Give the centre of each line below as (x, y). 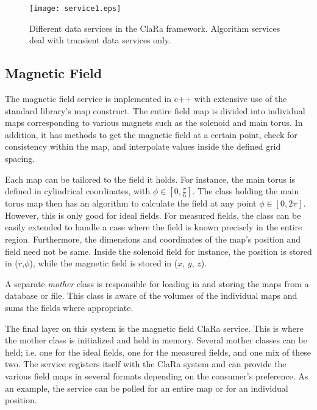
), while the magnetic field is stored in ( (104, 263)
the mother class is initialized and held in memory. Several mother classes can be (156, 340)
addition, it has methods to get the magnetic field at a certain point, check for (151, 134)
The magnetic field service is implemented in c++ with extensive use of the (146, 99)
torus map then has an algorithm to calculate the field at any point (131, 203)
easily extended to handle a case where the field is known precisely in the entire (154, 227)
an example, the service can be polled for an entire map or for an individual (147, 388)
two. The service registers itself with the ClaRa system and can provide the (146, 364)
